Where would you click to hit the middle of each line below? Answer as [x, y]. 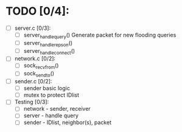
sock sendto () [39, 74]
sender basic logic [47, 88]
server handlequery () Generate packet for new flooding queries [100, 36]
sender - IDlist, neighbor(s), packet [68, 122]
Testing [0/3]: [32, 102]
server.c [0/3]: [33, 28]
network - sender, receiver [57, 109]
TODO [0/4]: [37, 11]
